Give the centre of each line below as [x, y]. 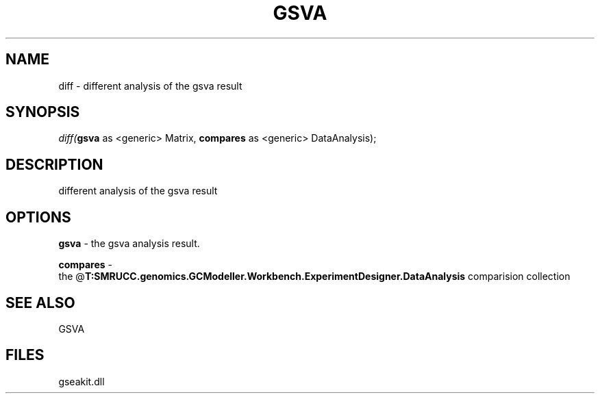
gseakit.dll [82, 381]
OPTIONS [38, 217]
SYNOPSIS [43, 112]
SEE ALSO [40, 303]
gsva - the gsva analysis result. [129, 244]
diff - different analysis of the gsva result [150, 86]
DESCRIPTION [54, 164]
